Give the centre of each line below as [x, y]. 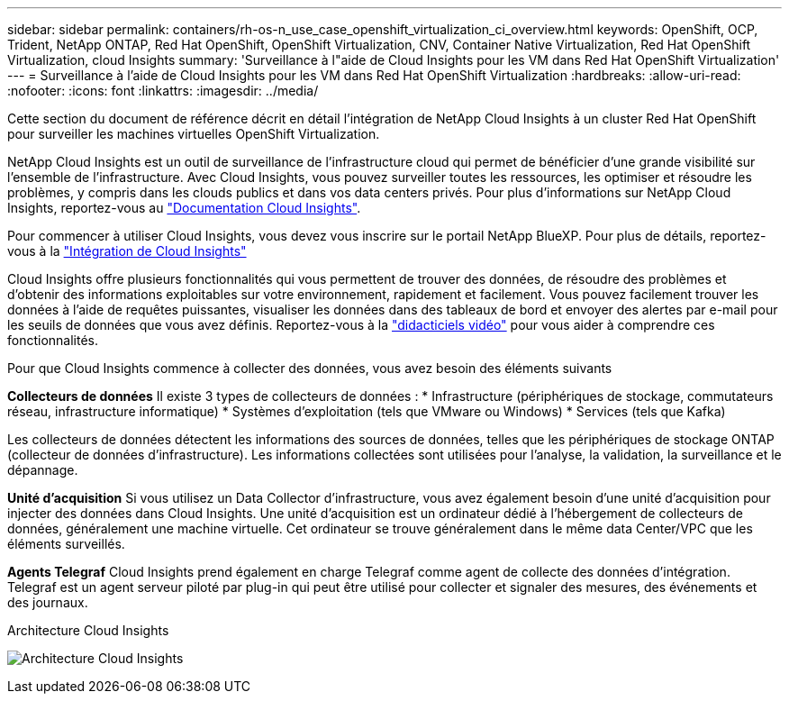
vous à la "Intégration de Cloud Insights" [127, 251]
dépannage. [43, 470]
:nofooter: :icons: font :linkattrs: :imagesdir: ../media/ [163, 91]
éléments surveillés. [66, 544]
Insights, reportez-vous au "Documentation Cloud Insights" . [184, 208]
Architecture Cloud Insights [88, 630]
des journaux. [48, 602]
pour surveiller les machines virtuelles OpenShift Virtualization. [194, 134]
